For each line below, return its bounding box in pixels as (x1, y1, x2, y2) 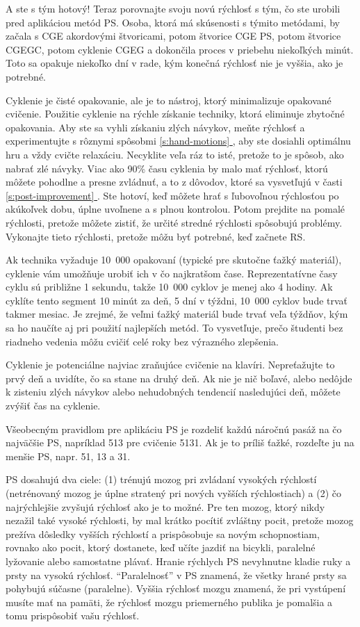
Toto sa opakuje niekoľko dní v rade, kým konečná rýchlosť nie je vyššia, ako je (6, 56, 343, 70)
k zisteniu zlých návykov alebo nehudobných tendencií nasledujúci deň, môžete (6, 384, 341, 399)
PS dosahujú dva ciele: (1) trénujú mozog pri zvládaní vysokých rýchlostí (6, 472, 317, 487)
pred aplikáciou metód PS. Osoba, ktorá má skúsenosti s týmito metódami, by (6, 15, 340, 29)
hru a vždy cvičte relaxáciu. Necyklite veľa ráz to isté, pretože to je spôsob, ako (6, 147, 344, 161)
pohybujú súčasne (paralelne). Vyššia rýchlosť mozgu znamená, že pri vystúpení (6, 581, 346, 596)
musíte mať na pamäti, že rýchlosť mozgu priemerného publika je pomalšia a (6, 594, 333, 609)
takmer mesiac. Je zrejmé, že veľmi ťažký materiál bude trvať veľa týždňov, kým (6, 307, 348, 321)
